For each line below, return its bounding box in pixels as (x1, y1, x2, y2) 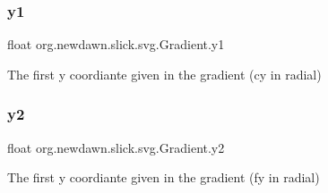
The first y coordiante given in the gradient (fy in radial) (7, 168, 320, 187)
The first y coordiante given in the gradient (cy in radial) (7, 64, 322, 83)
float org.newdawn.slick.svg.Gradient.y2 (7, 138, 225, 156)
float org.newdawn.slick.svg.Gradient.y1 (7, 35, 225, 54)
